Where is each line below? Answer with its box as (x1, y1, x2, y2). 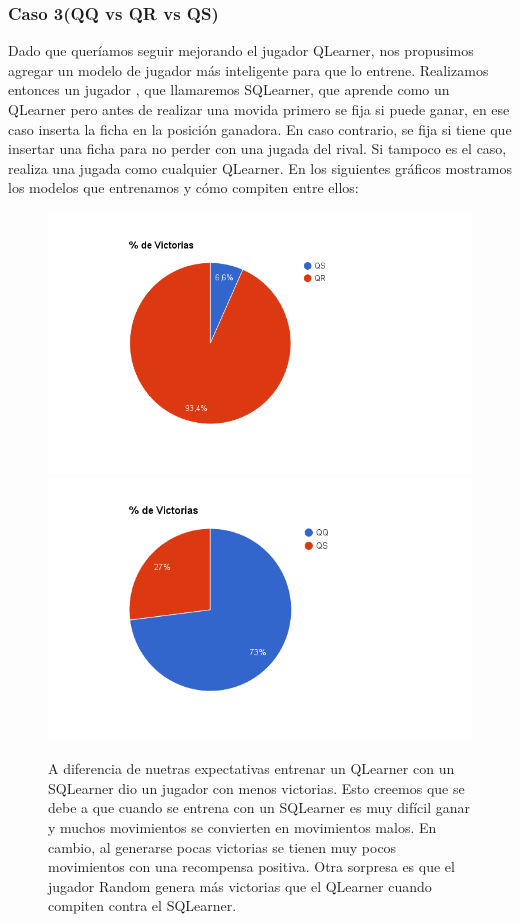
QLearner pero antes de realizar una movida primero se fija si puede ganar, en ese (8, 99, 510, 119)
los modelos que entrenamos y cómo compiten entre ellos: (8, 177, 359, 198)
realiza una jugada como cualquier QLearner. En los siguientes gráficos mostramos (8, 157, 512, 178)
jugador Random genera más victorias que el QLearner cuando (48, 875, 432, 896)
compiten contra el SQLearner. (48, 895, 237, 916)
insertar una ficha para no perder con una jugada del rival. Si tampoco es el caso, (8, 138, 507, 159)
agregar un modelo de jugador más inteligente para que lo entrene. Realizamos (8, 59, 489, 80)
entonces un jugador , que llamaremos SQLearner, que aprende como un (8, 79, 450, 100)
